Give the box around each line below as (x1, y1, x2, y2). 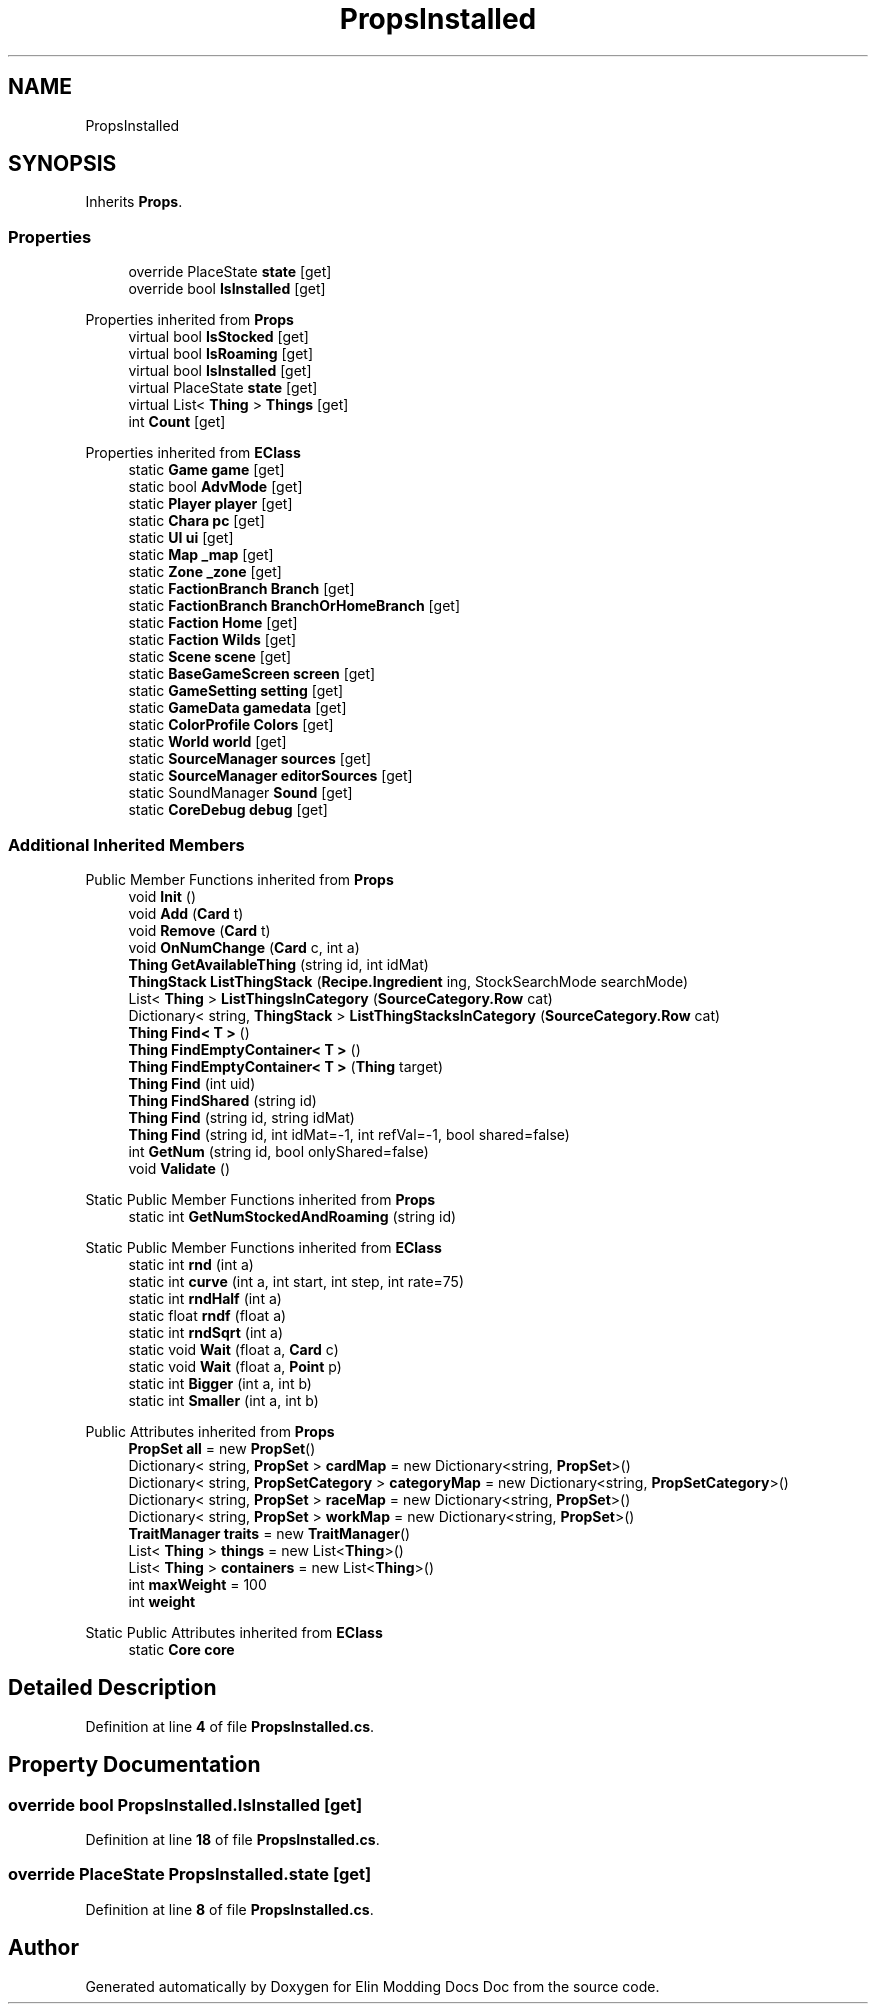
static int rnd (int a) (128, 1255, 254, 1273)
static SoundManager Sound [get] (128, 784, 353, 802)
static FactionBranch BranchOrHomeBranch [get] (128, 597, 460, 615)
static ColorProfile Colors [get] (128, 716, 334, 734)
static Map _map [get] (128, 546, 274, 564)
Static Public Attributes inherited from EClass (85, 1623, 383, 1641)
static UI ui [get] (128, 529, 234, 547)
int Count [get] (128, 413, 226, 431)
